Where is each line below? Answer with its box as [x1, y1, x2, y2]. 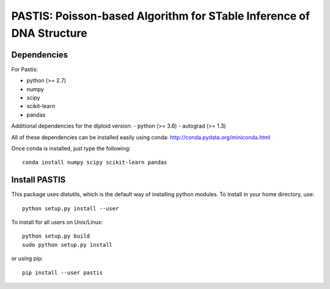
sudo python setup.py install [22, 241, 113, 248]
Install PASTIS [11, 175, 66, 185]
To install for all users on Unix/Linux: [11, 219, 103, 226]
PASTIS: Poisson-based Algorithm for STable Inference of [11, 9, 310, 23]
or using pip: [11, 255, 43, 262]
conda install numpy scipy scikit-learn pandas [22, 159, 167, 166]
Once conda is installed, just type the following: [11, 144, 131, 152]
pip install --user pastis [22, 269, 103, 276]
